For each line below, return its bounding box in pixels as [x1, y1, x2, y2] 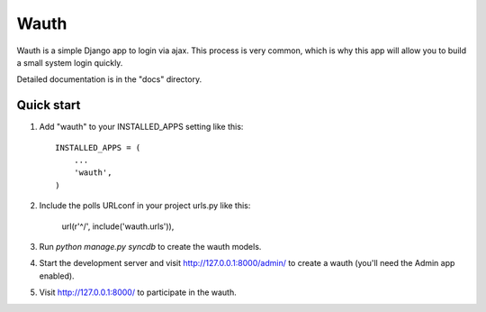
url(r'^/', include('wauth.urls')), [61, 221, 175, 232]
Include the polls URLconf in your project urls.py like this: [39, 200, 251, 211]
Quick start [16, 97, 81, 113]
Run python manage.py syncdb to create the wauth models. [39, 241, 262, 252]
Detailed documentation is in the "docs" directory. [16, 74, 202, 85]
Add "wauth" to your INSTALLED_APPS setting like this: [39, 122, 244, 133]
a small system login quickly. [16, 57, 123, 68]
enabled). [39, 271, 76, 281]
